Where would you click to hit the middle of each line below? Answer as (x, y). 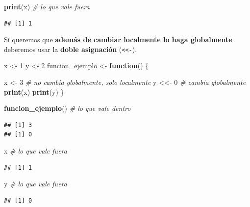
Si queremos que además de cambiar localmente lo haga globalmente (118, 39)
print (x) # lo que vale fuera (47, 6)
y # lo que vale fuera (36, 184)
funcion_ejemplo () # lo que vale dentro (67, 108)
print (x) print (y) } (34, 91)
